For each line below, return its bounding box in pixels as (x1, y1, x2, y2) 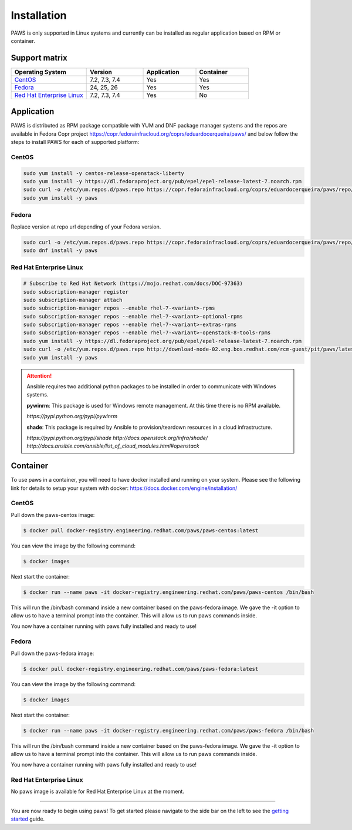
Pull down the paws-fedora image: (11, 650, 94, 657)
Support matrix (11, 53, 67, 63)
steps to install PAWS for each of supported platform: (11, 139, 140, 146)
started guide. (11, 815, 45, 822)
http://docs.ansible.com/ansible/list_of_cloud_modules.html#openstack (26, 442, 199, 449)
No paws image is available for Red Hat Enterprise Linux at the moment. (11, 788, 185, 795)
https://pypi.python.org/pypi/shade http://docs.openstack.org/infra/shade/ (26, 434, 208, 441)
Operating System (14, 68, 67, 76)
